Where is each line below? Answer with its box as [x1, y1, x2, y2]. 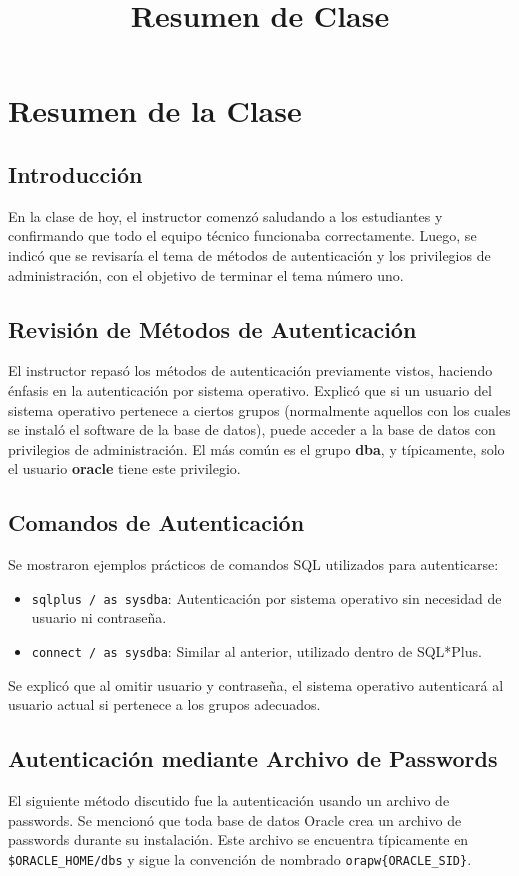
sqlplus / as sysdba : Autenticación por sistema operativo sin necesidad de [31, 587, 502, 608]
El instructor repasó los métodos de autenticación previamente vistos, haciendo [8, 360, 493, 381]
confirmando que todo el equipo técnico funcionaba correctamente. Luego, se [8, 225, 477, 246]
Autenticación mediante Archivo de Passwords [8, 743, 498, 774]
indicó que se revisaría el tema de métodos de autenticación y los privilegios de [8, 244, 491, 265]
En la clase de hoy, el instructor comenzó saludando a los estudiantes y [8, 205, 443, 226]
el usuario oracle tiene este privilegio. [8, 458, 241, 479]
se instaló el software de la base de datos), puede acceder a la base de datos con [8, 419, 496, 440]
